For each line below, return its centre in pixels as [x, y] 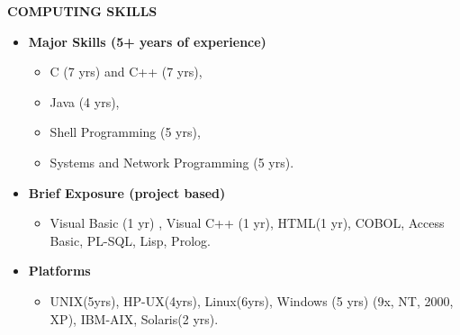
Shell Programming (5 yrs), [125, 132]
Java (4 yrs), [85, 101]
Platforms [59, 271]
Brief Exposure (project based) [127, 192]
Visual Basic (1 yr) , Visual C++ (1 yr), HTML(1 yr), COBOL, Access [247, 223]
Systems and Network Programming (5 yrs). [172, 162]
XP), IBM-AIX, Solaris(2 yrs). [134, 318]
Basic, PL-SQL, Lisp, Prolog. [130, 240]
